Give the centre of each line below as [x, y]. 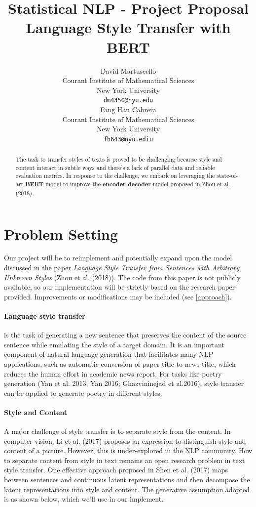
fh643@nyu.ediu [128, 139]
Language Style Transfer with [128, 27]
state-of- [227, 176]
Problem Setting [61, 234]
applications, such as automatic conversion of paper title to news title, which [120, 363]
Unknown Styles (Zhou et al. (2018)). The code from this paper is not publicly [122, 277]
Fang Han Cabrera [128, 109]
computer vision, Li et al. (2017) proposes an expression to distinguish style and [125, 441]
